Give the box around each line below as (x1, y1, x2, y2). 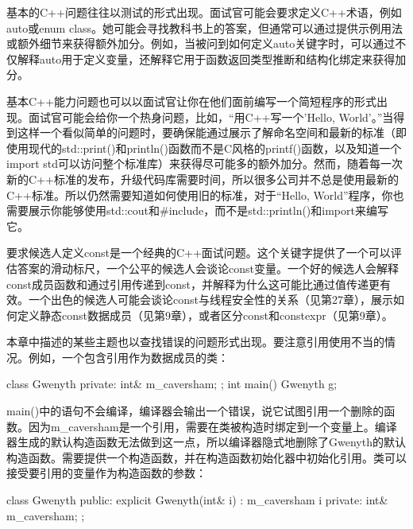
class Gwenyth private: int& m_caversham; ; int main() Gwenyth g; (6, 375, 338, 392)
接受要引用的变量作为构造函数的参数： (6, 465, 206, 481)
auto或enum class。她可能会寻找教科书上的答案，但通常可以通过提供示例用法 (6, 19, 403, 36)
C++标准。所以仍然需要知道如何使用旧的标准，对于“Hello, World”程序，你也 (6, 186, 404, 203)
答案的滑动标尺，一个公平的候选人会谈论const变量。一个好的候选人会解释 (17, 259, 399, 276)
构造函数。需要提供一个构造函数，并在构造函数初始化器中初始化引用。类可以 (6, 449, 407, 465)
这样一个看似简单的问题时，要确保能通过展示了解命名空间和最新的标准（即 (17, 124, 407, 141)
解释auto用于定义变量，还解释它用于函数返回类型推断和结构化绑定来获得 (17, 50, 396, 67)
